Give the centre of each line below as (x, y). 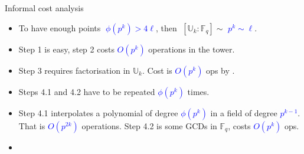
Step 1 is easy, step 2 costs (66, 49)
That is (32, 125)
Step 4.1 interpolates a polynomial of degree (98, 112)
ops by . (220, 70)
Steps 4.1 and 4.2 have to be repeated (87, 91)
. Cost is (157, 70)
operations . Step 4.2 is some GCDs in (149, 125)
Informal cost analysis (44, 8)
